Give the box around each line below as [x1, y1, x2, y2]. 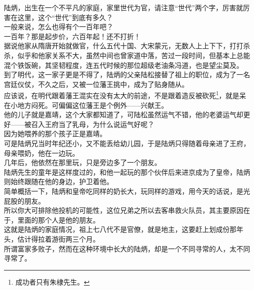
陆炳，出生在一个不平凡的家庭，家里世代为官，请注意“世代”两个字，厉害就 [4, 2, 243, 12]
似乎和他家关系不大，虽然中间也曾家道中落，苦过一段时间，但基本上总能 [17, 50, 250, 60]
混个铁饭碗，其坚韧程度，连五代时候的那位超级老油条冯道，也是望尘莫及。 [4, 60, 243, 70]
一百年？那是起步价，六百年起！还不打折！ [4, 31, 141, 41]
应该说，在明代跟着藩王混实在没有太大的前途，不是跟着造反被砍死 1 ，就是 [4, 89, 239, 100]
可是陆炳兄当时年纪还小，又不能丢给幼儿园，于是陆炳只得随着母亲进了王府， [4, 138, 250, 148]
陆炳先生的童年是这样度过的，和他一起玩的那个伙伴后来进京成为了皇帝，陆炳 [4, 166, 250, 177]
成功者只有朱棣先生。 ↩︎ [15, 276, 90, 287]
